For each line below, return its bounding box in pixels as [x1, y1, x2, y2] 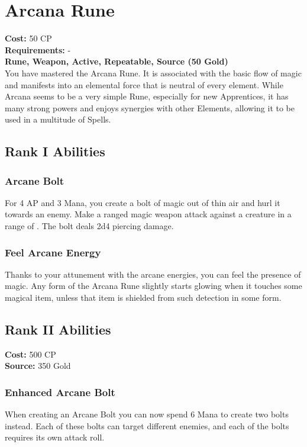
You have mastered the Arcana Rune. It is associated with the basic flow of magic [5, 66, 302, 79]
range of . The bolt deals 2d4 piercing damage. [5, 220, 174, 232]
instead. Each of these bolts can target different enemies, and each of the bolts [5, 419, 289, 432]
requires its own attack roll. [5, 431, 105, 443]
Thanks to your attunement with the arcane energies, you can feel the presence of [5, 268, 301, 280]
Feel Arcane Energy [5, 245, 101, 259]
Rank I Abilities [5, 142, 105, 160]
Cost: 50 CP [5, 32, 52, 44]
